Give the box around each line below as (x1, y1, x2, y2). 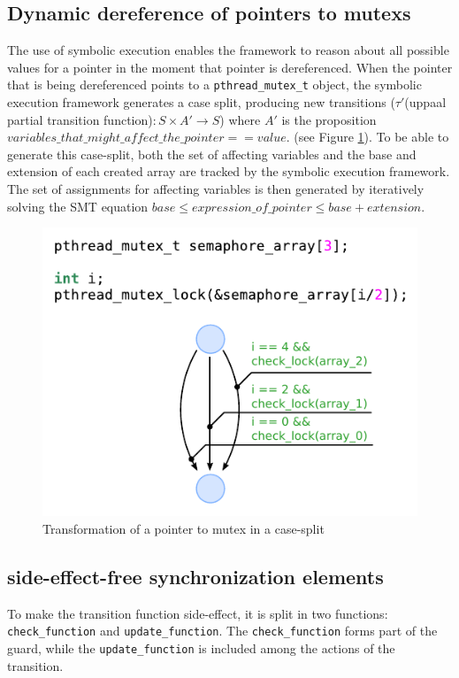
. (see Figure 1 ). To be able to (286, 127, 449, 146)
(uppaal (404, 93, 447, 112)
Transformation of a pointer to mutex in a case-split (42, 519, 325, 537)
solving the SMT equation (7, 196, 149, 215)
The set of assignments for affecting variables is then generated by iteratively (7, 180, 425, 198)
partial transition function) (7, 110, 153, 128)
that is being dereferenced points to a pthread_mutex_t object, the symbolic (7, 75, 422, 94)
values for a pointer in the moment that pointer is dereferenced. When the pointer (7, 58, 453, 76)
